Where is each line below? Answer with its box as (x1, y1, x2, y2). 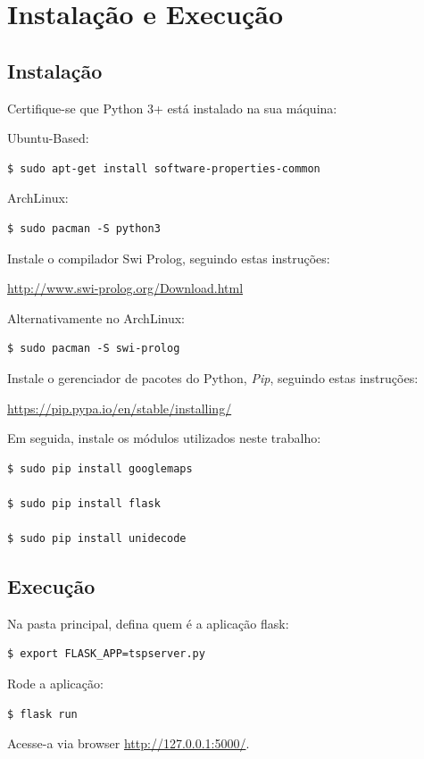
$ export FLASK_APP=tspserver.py (7, 647, 205, 661)
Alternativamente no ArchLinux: (7, 308, 186, 327)
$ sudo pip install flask (7, 496, 161, 510)
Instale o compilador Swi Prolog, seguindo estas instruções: (7, 248, 330, 267)
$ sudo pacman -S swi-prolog (7, 342, 180, 355)
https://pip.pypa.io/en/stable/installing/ (7, 398, 232, 417)
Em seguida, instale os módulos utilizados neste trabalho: (7, 429, 321, 447)
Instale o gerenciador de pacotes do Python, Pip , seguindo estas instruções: (7, 368, 419, 387)
